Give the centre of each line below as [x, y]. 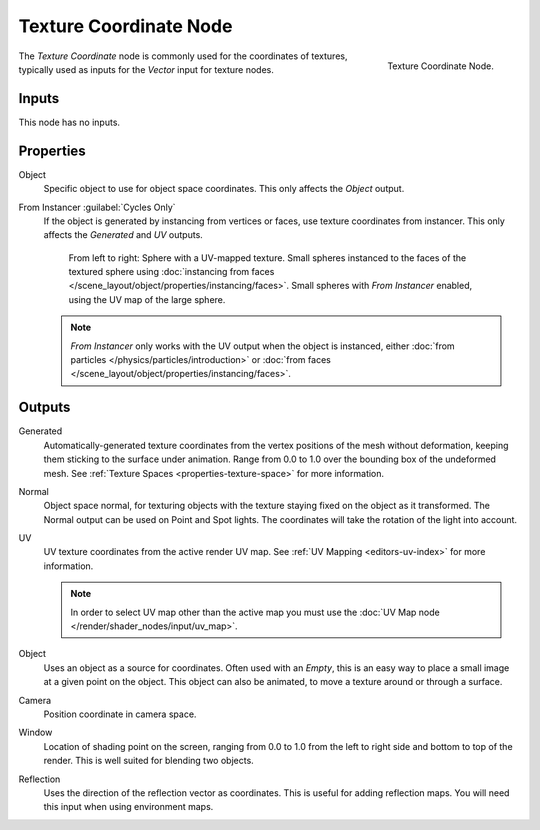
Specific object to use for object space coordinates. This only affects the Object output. [224, 189]
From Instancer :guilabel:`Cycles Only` [97, 207]
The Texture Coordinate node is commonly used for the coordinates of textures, [183, 56]
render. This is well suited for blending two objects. [148, 761]
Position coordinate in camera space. [120, 714]
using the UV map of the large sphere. [147, 299]
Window [35, 732]
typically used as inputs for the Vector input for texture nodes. [146, 69]
